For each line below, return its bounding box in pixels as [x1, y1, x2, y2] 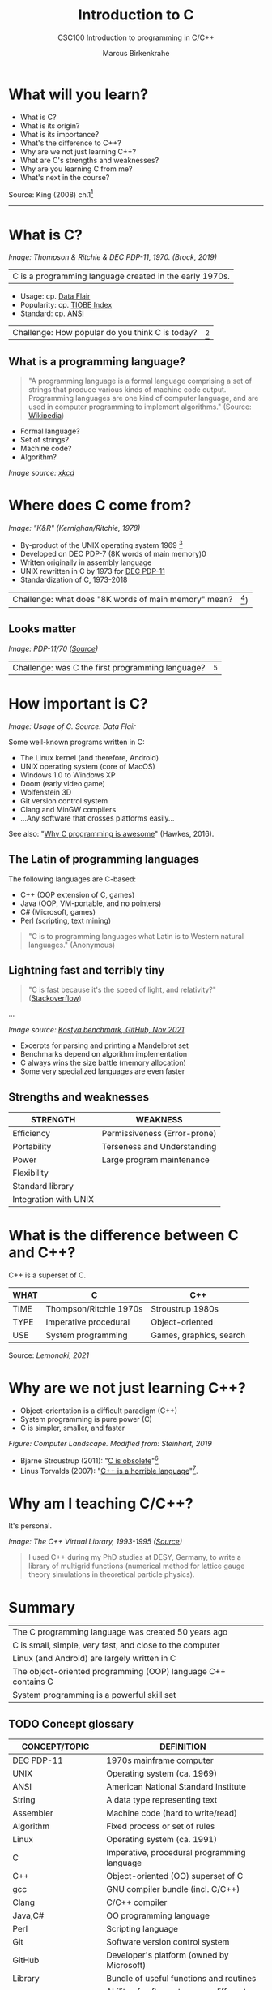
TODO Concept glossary [8, 1716, 134, 1730]
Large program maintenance [101, 1154, 210, 1165]
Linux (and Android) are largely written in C [12, 1653, 176, 1665]
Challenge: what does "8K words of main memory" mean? [12, 594, 233, 605]
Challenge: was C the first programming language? [12, 661, 206, 673]
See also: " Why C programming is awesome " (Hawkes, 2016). [8, 829, 215, 838]
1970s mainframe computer [106, 1755, 214, 1766]
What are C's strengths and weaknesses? [19, 155, 159, 165]
